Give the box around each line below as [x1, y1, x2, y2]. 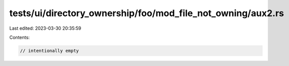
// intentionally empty [20, 48, 79, 53]
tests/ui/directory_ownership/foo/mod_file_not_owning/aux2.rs [9, 8, 284, 19]
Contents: [9, 34, 30, 40]
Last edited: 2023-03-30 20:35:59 [9, 25, 81, 31]
